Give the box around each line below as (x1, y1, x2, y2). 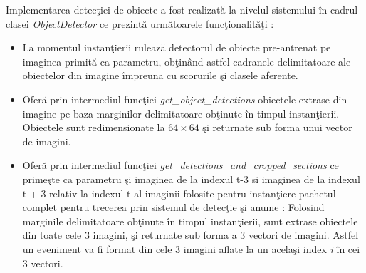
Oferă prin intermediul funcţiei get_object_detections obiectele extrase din (22, 91, 347, 106)
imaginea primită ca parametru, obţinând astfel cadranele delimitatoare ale (22, 53, 351, 68)
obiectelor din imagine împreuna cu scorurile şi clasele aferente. (22, 68, 298, 83)
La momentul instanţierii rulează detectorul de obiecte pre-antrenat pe (22, 40, 331, 55)
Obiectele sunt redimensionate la (22, 120, 165, 135)
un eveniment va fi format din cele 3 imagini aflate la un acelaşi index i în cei (22, 241, 360, 256)
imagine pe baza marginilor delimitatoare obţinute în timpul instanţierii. (22, 105, 340, 120)
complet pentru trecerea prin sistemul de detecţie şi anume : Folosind (22, 200, 325, 215)
